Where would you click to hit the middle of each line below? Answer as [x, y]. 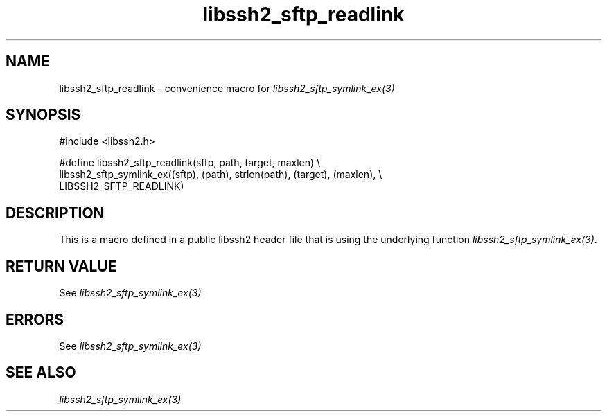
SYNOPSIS [43, 115]
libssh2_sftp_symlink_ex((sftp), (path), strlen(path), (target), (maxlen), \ [221, 175]
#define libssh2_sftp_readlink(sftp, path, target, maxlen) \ [190, 163]
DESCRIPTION [55, 213]
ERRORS [35, 319]
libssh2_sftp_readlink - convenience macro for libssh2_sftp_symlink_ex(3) [227, 88]
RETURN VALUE [61, 266]
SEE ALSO [41, 373]
